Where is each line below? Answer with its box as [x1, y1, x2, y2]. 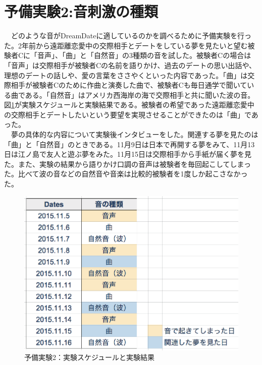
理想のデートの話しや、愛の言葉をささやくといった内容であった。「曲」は [4, 70, 248, 80]
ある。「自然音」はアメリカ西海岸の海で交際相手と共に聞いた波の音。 [25, 89, 255, 100]
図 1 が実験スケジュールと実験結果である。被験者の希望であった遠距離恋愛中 [4, 99, 254, 110]
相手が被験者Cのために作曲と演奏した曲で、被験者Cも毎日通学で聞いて [11, 80, 247, 90]
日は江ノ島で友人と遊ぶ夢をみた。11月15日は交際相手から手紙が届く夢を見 [4, 149, 251, 159]
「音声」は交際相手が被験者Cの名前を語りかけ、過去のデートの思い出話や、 [4, 59, 256, 70]
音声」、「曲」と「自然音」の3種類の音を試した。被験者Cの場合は [37, 50, 251, 60]
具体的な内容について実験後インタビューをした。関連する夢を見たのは [25, 129, 258, 140]
